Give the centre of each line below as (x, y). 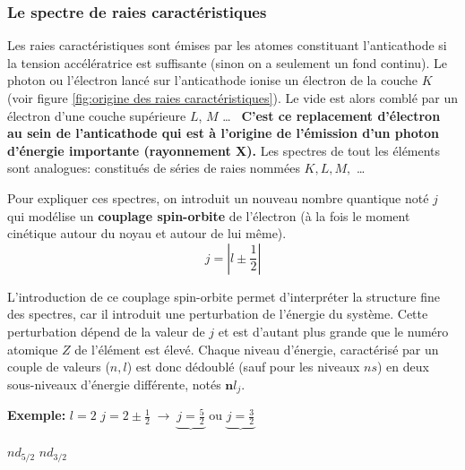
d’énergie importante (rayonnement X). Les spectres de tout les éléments (224, 150)
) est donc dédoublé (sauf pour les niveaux (243, 367)
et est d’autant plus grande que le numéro (333, 331)
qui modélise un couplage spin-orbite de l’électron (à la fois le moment (209, 215)
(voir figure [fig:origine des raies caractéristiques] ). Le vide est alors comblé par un (233, 98)
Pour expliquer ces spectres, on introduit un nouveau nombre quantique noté (218, 197)
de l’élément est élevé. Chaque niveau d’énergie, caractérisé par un (257, 349)
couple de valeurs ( (59, 367)
